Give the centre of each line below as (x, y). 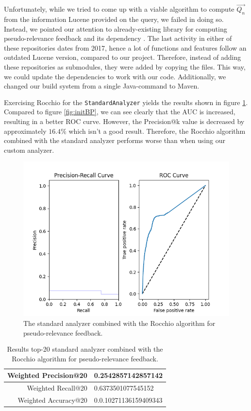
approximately (25, 131)
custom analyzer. (29, 150)
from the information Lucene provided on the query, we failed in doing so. (114, 19)
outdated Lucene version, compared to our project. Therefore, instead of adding (123, 57)
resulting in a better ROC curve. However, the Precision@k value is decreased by (124, 121)
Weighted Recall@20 (57, 388)
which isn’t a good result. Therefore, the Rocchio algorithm (157, 131)
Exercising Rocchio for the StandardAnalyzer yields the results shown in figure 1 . (126, 102)
